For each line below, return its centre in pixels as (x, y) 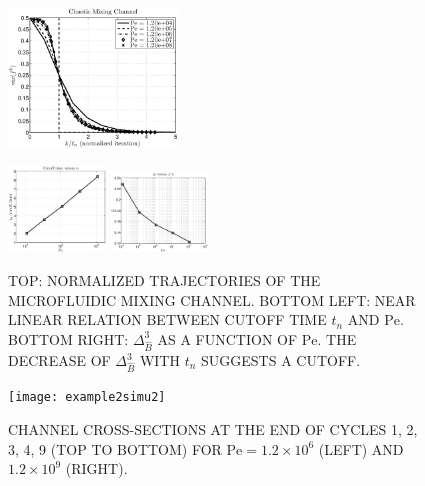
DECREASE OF (59, 360)
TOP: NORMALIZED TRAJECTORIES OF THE (164, 279)
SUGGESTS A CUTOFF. (281, 360)
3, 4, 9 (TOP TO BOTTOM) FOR (115, 448)
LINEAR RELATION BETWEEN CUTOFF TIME (167, 319)
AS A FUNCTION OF (227, 338)
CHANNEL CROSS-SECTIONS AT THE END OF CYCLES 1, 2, (213, 428)
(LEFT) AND (361, 448)
